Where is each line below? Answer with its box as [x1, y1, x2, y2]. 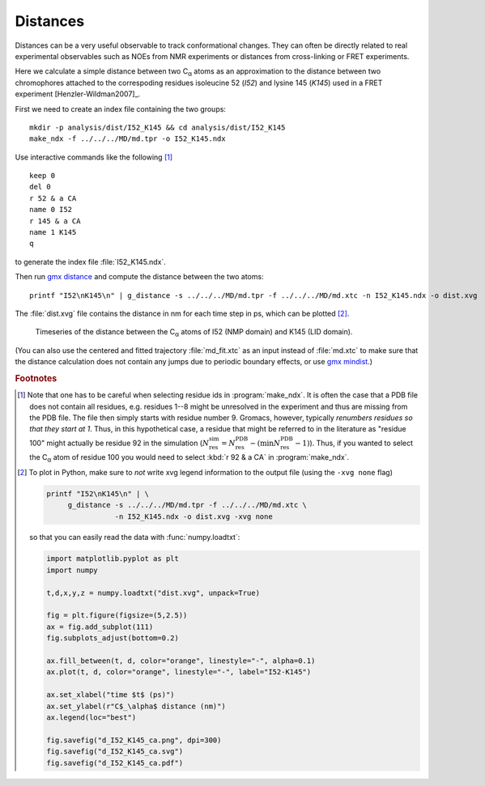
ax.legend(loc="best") [45, 712, 137, 722]
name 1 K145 [29, 227, 77, 237]
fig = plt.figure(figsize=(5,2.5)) [45, 611, 188, 620]
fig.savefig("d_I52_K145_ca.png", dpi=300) [45, 735, 222, 745]
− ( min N [249, 438, 281, 448]
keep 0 [29, 171, 56, 181]
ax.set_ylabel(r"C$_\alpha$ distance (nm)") [45, 701, 226, 711]
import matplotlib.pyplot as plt [45, 554, 180, 563]
